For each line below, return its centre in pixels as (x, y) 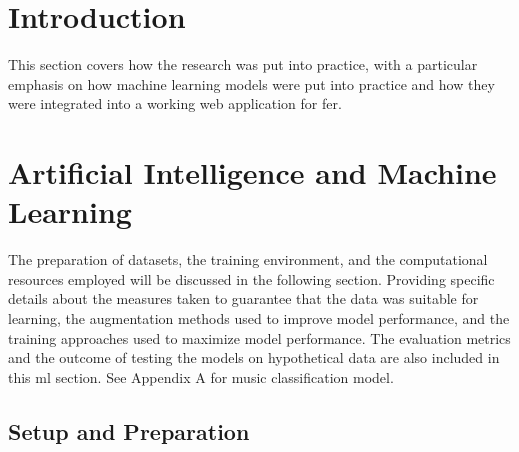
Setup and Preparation (129, 430)
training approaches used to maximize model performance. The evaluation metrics (259, 337)
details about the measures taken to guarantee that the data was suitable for (243, 298)
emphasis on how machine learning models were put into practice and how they (251, 83)
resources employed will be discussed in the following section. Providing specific (251, 278)
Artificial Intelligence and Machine (252, 172)
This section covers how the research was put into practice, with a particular (243, 64)
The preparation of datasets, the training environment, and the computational (248, 259)
